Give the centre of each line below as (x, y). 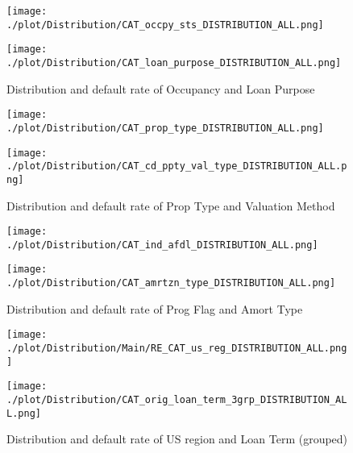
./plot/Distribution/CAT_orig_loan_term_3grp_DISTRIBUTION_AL (177, 399)
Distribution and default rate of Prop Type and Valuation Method (171, 205)
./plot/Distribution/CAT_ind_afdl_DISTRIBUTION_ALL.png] (162, 245)
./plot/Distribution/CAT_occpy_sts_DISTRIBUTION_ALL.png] (165, 25)
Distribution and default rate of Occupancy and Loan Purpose (161, 88)
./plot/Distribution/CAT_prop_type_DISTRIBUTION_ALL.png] (165, 128)
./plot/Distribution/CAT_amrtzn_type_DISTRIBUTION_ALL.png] (171, 283)
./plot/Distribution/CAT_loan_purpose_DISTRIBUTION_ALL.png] (174, 62)
